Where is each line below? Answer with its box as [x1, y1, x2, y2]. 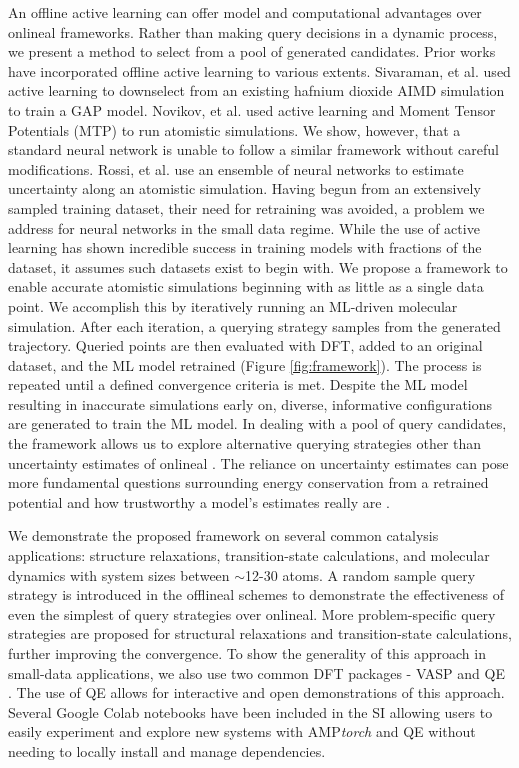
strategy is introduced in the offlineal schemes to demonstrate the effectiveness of [8, 584, 505, 605]
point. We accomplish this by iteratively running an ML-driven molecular [8, 295, 458, 316]
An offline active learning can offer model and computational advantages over [8, 2, 482, 22]
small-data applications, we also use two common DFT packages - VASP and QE [8, 662, 505, 683]
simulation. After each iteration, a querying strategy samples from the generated [8, 315, 501, 336]
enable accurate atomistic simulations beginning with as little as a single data [8, 276, 484, 297]
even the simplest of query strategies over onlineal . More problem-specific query [8, 603, 496, 624]
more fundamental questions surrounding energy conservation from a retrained [8, 472, 489, 493]
